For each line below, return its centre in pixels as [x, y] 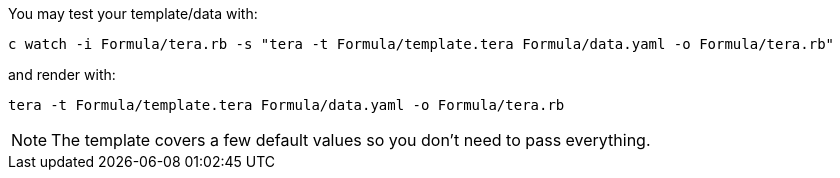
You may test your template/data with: [133, 13]
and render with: [62, 74]
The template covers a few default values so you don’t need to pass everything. [351, 140]
